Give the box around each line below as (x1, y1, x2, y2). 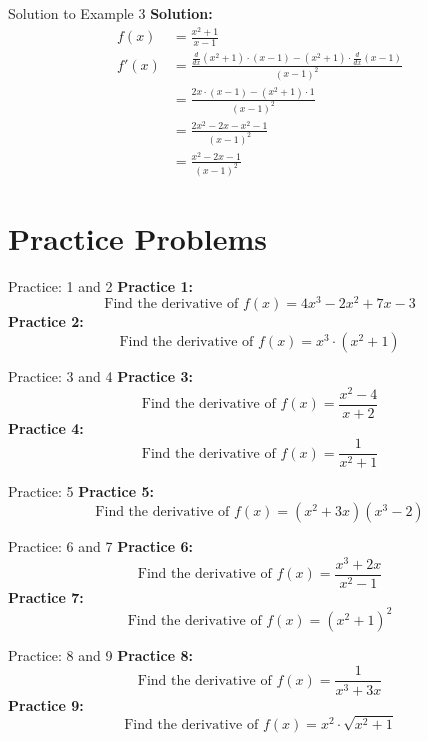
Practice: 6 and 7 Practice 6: (8, 536, 193, 557)
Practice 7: (8, 586, 84, 607)
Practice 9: (8, 694, 84, 715)
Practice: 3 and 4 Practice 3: (8, 366, 193, 387)
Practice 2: (8, 311, 84, 332)
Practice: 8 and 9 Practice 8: (8, 644, 193, 665)
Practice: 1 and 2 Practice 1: (8, 275, 193, 296)
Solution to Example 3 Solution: (8, 3, 213, 23)
